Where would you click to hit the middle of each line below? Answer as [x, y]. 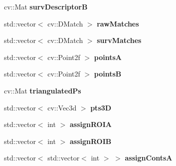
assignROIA [90, 124]
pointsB [108, 74]
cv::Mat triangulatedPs [43, 90]
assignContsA [149, 158]
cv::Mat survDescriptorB [46, 6]
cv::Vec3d [62, 107]
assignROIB [90, 141]
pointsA [108, 57]
